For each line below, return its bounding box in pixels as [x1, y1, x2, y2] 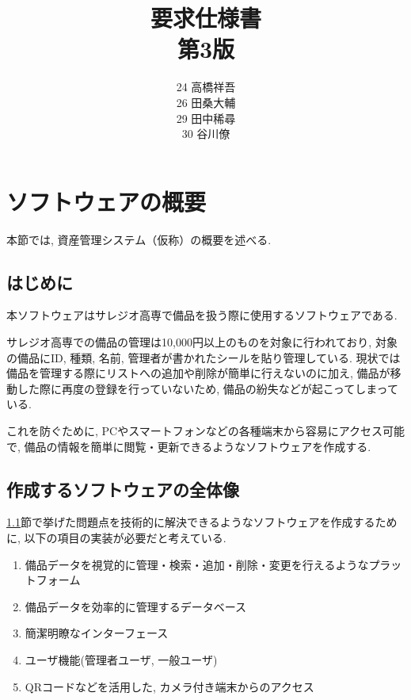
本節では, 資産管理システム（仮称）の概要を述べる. [6, 231, 272, 247]
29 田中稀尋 [176, 109, 236, 126]
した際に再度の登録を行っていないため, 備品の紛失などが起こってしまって [17, 380, 398, 396]
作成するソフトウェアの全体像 [6, 476, 239, 501]
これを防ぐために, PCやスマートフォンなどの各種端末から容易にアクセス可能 [6, 422, 405, 438]
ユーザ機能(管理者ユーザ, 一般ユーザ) [25, 651, 218, 667]
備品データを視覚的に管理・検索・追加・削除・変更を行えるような [25, 556, 369, 572]
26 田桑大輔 [176, 94, 236, 110]
